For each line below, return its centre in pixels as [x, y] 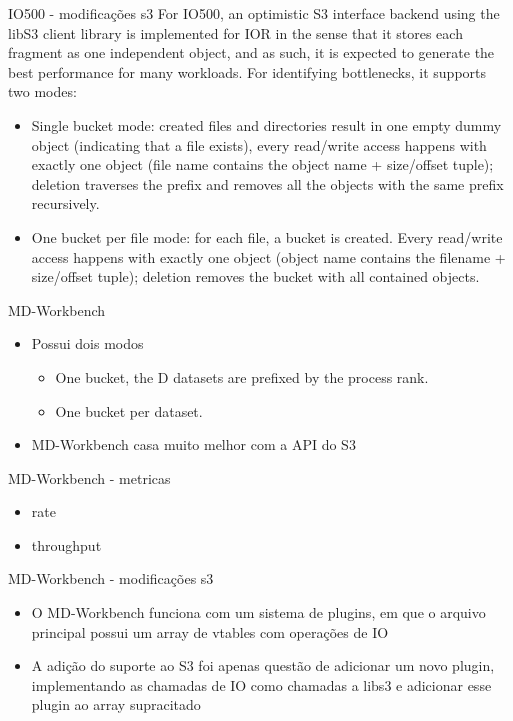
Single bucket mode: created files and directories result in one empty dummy [266, 124]
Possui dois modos [87, 343]
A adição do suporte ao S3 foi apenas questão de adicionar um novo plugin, [263, 665]
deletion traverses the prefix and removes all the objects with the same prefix [267, 183]
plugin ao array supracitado [116, 704]
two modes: [42, 91]
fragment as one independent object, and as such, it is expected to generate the [251, 52]
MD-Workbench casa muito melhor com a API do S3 [193, 444]
